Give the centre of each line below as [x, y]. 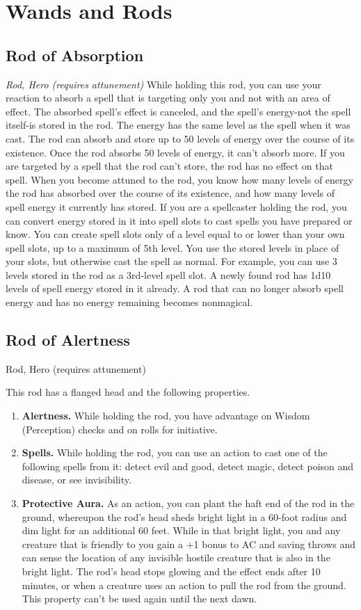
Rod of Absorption [75, 55]
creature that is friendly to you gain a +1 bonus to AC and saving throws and [189, 544]
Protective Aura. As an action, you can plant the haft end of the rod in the [188, 503]
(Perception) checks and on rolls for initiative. [120, 429]
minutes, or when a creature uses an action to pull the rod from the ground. [184, 585]
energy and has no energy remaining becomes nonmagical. [129, 302]
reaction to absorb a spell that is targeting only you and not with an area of [168, 98]
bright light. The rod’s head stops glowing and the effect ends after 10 [171, 571]
